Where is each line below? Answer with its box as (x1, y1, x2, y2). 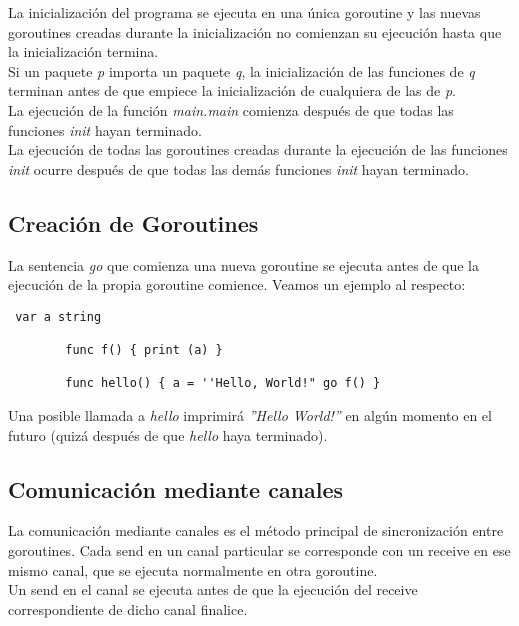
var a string (15, 309, 102, 324)
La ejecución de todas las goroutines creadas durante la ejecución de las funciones (8, 139, 508, 160)
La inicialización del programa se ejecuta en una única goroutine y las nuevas (8, 2, 481, 22)
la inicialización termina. (8, 41, 159, 62)
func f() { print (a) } (65, 343, 223, 358)
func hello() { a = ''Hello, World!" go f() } (65, 376, 381, 391)
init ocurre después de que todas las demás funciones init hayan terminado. (8, 158, 469, 179)
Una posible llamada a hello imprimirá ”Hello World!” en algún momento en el (8, 405, 492, 426)
